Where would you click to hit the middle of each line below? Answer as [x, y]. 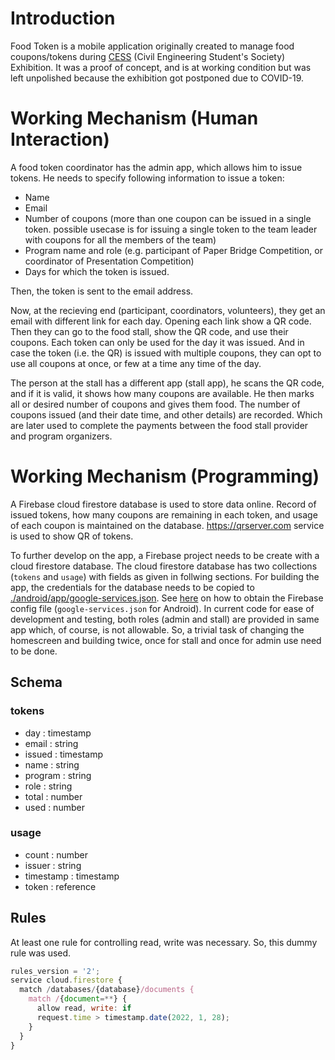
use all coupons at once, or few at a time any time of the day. [136, 363]
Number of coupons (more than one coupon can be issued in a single [168, 218]
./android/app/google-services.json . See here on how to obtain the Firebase [167, 598]
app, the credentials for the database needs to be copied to [132, 587]
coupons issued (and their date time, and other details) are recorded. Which [166, 414]
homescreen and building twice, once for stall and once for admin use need [166, 640]
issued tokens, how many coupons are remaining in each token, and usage [164, 514]
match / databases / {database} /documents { [107, 990]
